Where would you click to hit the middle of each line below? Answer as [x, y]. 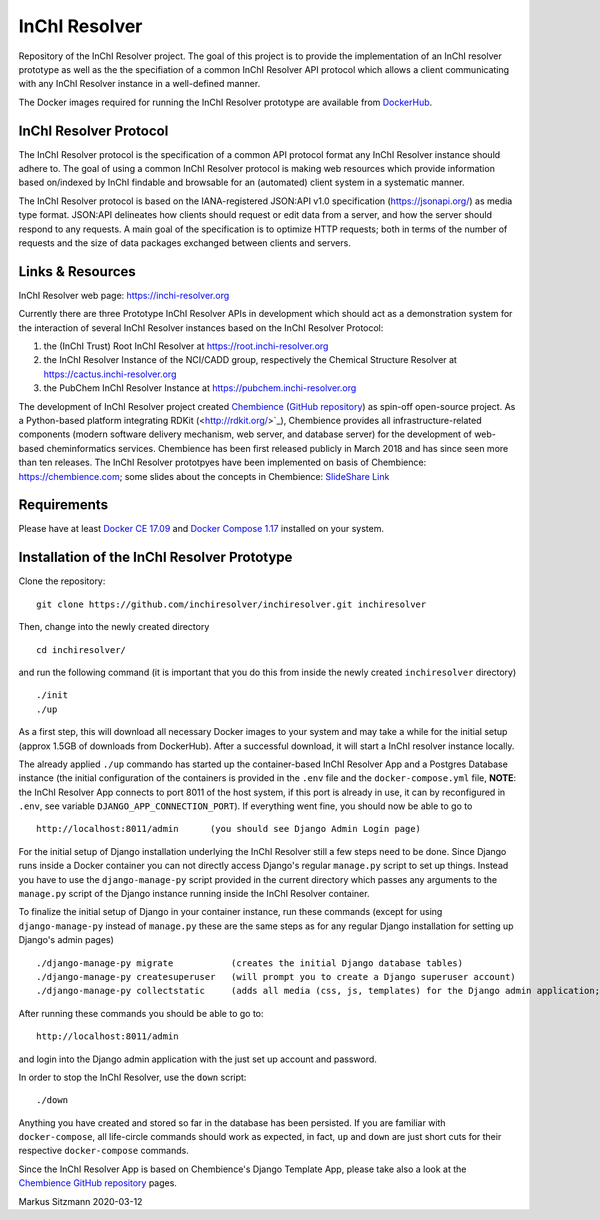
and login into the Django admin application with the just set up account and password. [197, 1059]
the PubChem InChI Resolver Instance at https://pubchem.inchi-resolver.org [200, 388]
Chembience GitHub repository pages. [97, 1183]
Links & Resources [77, 271]
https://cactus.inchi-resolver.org [110, 374]
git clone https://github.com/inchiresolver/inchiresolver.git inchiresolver [231, 604]
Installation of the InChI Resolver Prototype [155, 557]
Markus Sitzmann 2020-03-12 [80, 1201]
